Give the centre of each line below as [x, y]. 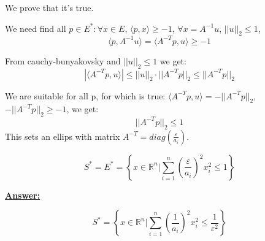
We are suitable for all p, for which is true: [85, 95]
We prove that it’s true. [49, 7]
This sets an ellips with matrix [63, 136]
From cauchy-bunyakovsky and [63, 60]
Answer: [23, 195]
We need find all [36, 28]
